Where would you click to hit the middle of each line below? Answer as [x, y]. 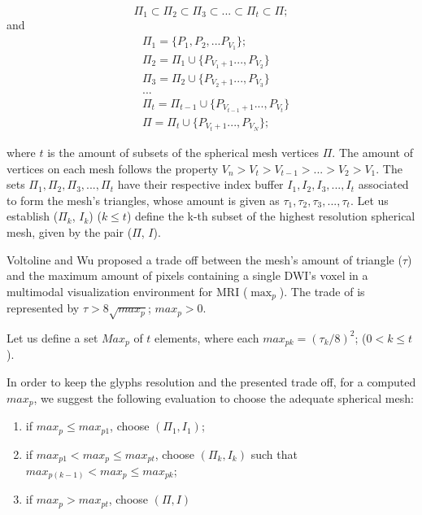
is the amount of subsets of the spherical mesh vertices [183, 152]
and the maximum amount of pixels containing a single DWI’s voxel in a [187, 275]
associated [383, 184]
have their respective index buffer [200, 184]
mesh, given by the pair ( [70, 231]
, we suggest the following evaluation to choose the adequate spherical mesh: [224, 397]
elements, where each [207, 337]
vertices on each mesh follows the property [113, 168]
